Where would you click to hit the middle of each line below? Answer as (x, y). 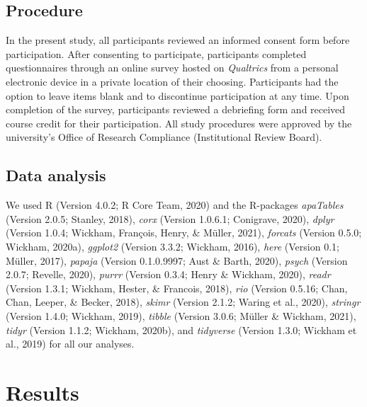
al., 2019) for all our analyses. (70, 344)
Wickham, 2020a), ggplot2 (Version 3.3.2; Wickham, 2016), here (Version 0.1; (173, 246)
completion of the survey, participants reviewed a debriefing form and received (176, 109)
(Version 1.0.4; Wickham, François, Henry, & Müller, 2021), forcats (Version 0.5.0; (184, 233)
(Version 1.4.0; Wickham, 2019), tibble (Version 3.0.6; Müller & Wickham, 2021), (181, 315)
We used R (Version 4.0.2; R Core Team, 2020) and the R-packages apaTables (175, 205)
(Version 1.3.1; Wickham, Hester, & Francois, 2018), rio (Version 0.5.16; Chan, (177, 288)
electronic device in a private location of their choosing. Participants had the (172, 81)
